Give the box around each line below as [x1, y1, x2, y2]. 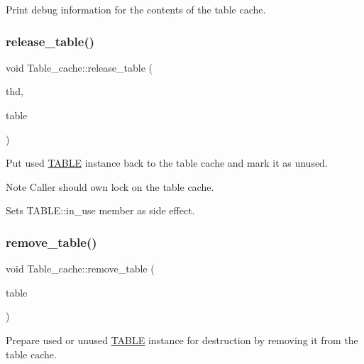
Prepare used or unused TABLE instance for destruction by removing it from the [6, 332, 358, 347]
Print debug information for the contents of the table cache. [6, 2, 266, 16]
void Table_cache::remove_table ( [6, 261, 155, 276]
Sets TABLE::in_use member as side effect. [6, 203, 195, 218]
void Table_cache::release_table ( [6, 60, 153, 75]
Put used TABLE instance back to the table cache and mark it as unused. [6, 155, 328, 170]
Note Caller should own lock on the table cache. [6, 179, 214, 194]
